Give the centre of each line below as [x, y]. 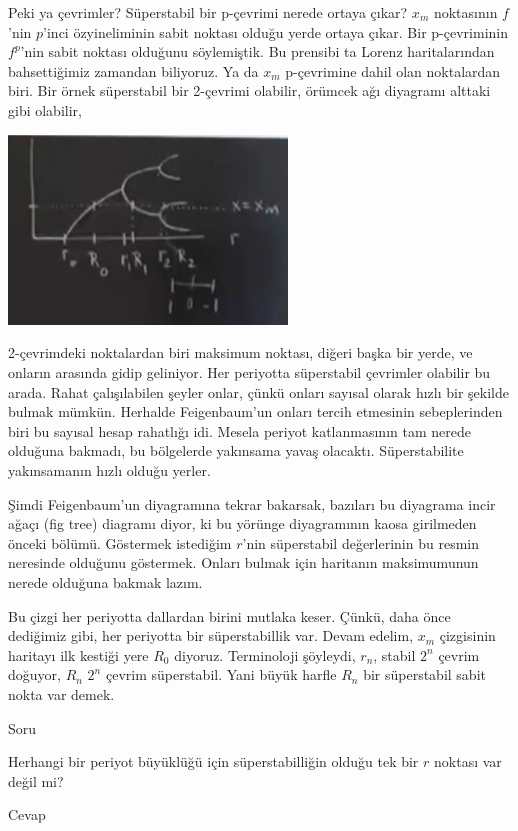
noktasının [465, 12]
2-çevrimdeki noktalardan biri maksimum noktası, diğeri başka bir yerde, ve [240, 352]
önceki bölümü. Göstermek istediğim [120, 542]
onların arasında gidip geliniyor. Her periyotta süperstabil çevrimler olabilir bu [249, 372]
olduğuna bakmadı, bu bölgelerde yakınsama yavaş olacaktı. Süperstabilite [236, 450]
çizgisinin [467, 635]
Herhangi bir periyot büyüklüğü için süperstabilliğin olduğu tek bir [213, 761]
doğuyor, [34, 674]
